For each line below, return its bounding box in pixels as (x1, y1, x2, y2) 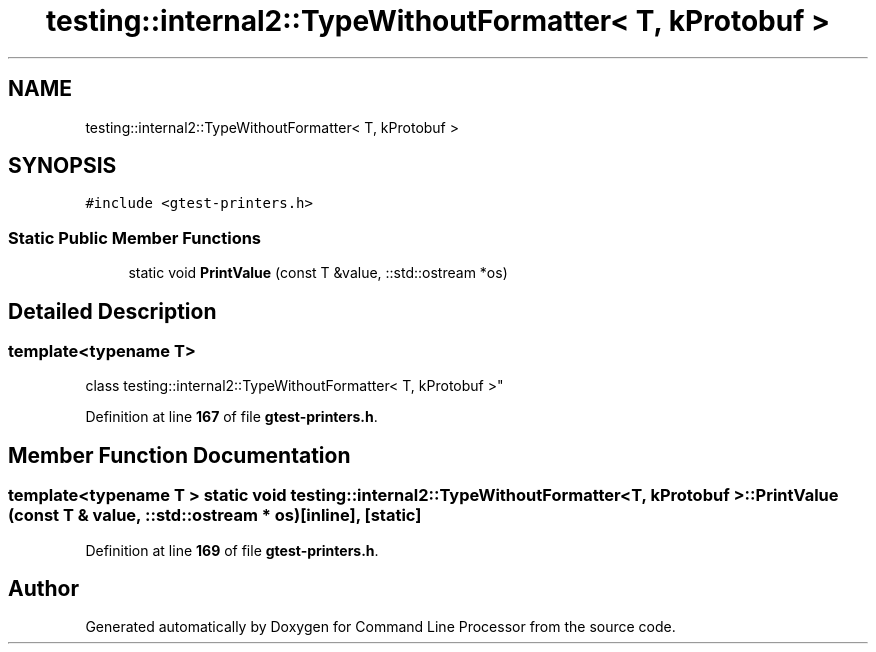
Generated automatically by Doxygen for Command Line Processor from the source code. (85, 618, 676, 636)
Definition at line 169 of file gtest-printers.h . (85, 541, 379, 559)
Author (8, 576, 79, 602)
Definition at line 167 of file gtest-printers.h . (85, 408, 378, 426)
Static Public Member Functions (8, 227, 262, 248)
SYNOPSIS (8, 153, 117, 179)
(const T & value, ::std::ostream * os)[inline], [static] (8, 505, 422, 526)
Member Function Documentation (8, 442, 351, 468)
